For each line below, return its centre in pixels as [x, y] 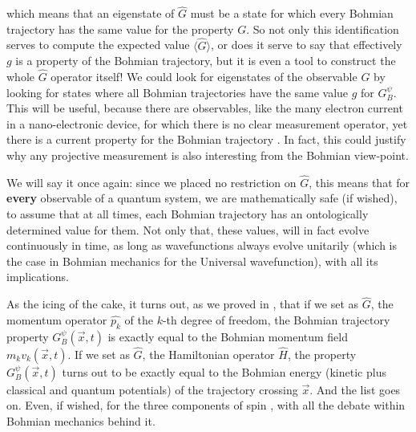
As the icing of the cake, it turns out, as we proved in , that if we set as [183, 304]
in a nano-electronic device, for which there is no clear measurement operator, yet [207, 123]
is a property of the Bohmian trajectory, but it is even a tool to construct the [206, 61]
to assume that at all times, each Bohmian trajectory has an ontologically [188, 214]
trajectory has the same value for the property [120, 29]
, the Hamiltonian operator [208, 354]
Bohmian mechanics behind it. [81, 420]
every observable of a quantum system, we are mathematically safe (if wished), [202, 198]
